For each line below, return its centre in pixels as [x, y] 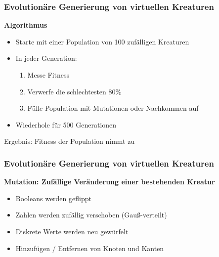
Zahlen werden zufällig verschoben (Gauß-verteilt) [91, 215]
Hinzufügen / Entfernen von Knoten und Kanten [90, 248]
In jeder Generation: [46, 58]
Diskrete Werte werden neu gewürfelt [72, 231]
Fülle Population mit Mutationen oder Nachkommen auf [113, 108]
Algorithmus [26, 25]
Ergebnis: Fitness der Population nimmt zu [69, 141]
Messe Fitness [48, 75]
